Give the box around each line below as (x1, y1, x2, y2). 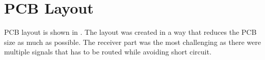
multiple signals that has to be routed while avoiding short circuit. (4, 46, 211, 57)
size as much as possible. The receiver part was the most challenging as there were (4, 36, 261, 47)
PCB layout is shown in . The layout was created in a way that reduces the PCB (4, 27, 257, 37)
